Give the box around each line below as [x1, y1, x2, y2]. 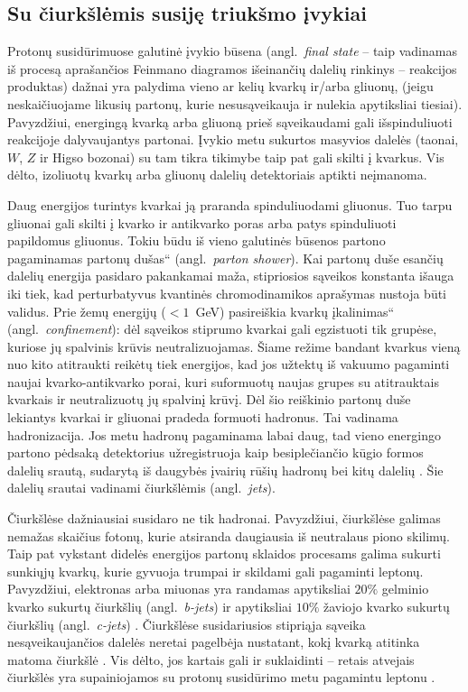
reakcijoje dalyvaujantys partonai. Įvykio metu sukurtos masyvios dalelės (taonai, [7, 130, 459, 149]
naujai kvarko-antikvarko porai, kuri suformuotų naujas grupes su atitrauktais [7, 372, 439, 391]
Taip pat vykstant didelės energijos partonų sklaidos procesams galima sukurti [7, 544, 441, 563]
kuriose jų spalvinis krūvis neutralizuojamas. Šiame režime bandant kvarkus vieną [7, 337, 461, 355]
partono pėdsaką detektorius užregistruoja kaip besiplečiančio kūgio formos [7, 443, 424, 462]
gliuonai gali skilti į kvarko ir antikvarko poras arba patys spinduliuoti [7, 213, 397, 232]
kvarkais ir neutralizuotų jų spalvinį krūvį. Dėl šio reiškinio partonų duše [7, 390, 411, 409]
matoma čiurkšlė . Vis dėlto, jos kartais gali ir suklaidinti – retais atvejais [7, 650, 415, 669]
